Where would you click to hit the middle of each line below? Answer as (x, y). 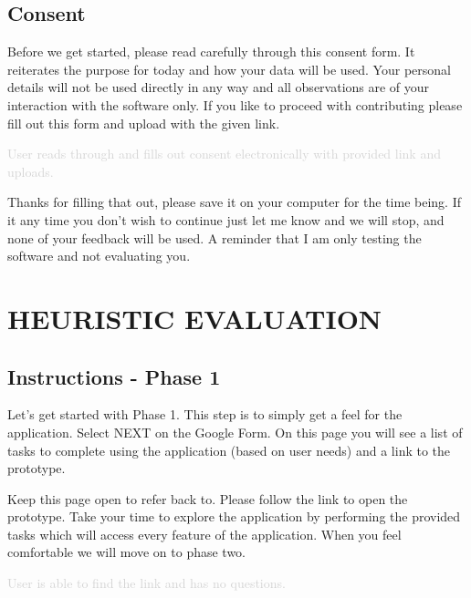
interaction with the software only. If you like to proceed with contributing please (235, 104)
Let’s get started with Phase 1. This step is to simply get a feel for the (205, 414)
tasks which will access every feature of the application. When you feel (204, 534)
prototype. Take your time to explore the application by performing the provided (234, 516)
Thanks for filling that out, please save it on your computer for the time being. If (235, 202)
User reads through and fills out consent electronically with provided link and (224, 154)
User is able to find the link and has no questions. (147, 583)
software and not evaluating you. (99, 256)
